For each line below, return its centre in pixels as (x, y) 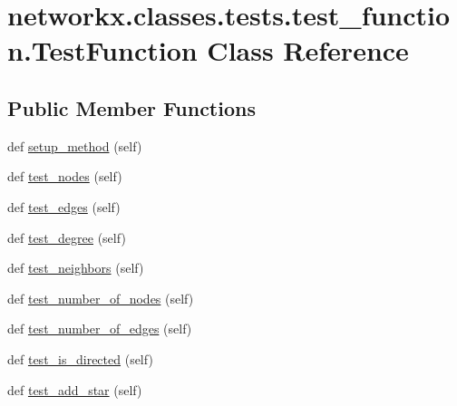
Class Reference (308, 50)
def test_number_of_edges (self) (100, 329)
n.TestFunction (102, 50)
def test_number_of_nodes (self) (101, 298)
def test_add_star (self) (75, 389)
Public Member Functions (131, 107)
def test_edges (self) (64, 206)
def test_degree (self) (67, 237)
